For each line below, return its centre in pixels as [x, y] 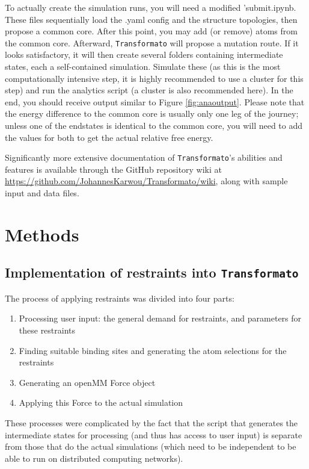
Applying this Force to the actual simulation [101, 402]
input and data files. [42, 193]
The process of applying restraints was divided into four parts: [120, 298]
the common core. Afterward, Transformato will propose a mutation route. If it [152, 42]
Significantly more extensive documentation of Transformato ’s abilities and [144, 157]
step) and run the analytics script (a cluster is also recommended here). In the [149, 90]
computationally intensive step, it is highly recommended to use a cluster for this [154, 78]
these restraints [47, 330]
